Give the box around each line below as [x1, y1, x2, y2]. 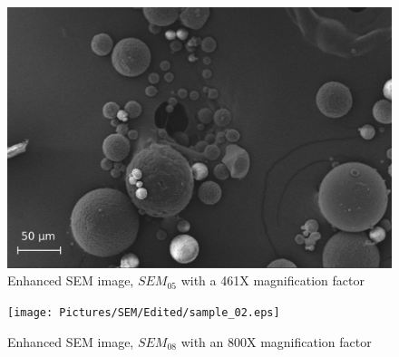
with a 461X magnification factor [180, 271, 365, 290]
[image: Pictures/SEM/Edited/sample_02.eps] [7, 305, 280, 319]
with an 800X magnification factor [180, 332, 372, 351]
